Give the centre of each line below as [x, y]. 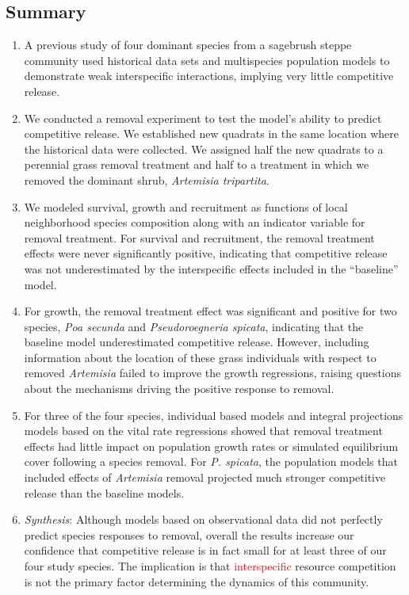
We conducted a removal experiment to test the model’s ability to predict [203, 118]
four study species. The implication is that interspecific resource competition [210, 566]
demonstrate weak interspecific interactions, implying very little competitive [209, 76]
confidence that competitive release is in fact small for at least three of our [205, 550]
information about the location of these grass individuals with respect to [200, 357]
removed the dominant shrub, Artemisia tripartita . [147, 179]
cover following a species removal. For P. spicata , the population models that [211, 462]
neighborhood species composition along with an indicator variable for [195, 222]
